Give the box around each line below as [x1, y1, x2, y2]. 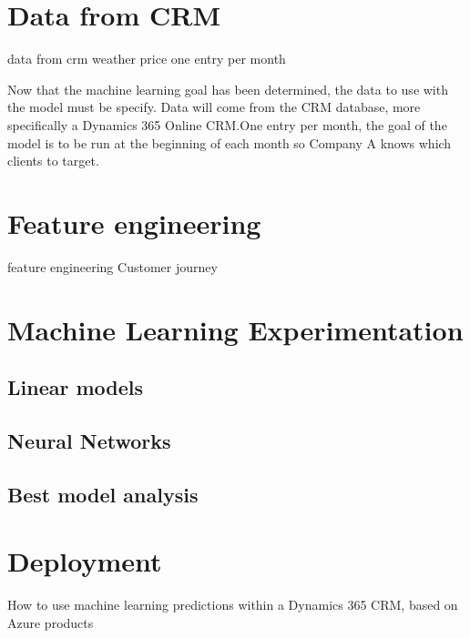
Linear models [7, 373, 144, 401]
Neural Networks [7, 426, 171, 454]
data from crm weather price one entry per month [7, 49, 286, 68]
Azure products [7, 613, 94, 632]
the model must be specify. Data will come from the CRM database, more [7, 97, 421, 116]
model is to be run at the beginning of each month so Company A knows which [7, 133, 452, 152]
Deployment [7, 542, 162, 580]
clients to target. [7, 151, 99, 170]
